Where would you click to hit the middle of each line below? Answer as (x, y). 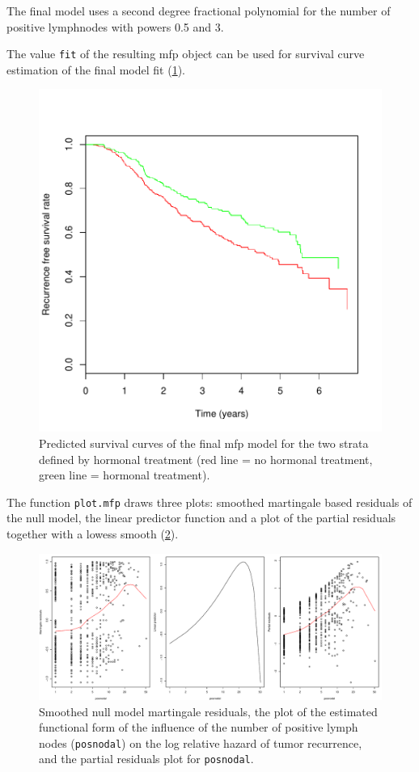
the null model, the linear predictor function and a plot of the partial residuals (201, 518)
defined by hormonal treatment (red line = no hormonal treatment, (206, 459)
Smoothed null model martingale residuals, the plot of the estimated (208, 711)
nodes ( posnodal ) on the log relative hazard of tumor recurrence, (201, 742)
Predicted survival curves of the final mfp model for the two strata (204, 443)
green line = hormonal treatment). (125, 475)
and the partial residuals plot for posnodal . (146, 759)
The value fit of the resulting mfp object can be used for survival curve (186, 54)
